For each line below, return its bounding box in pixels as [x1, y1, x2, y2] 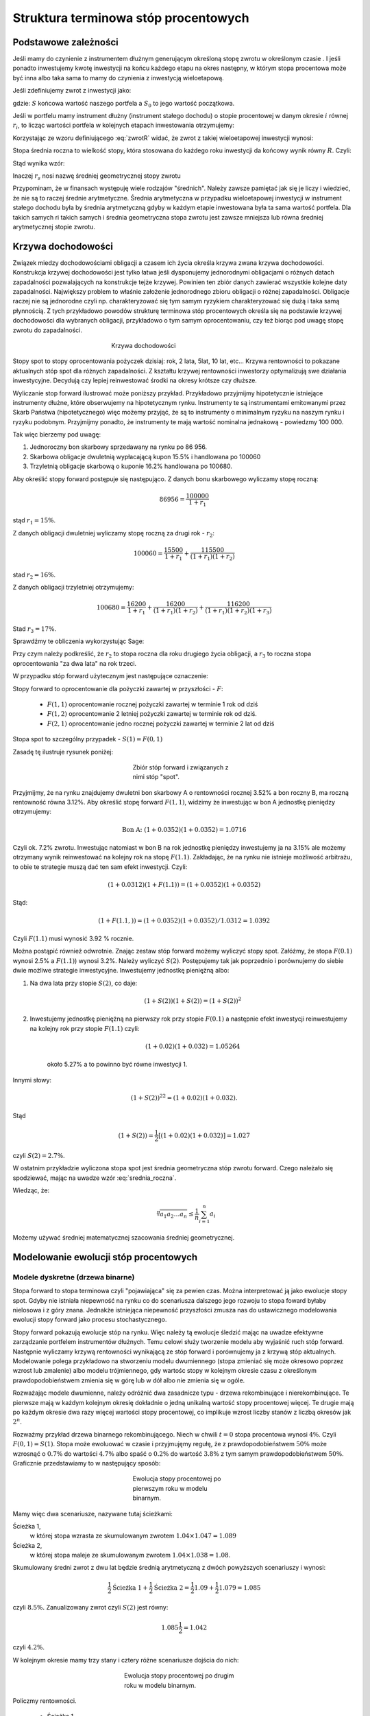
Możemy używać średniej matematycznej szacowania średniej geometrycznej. [12, 1233, 235, 1242]
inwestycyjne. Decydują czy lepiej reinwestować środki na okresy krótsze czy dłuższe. [12, 376, 257, 384]
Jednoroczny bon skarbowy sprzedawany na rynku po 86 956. [29, 443, 208, 451]
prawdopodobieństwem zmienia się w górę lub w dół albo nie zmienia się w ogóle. [12, 1376, 245, 1384]
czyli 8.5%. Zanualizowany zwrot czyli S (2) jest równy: [12, 1603, 169, 1612]
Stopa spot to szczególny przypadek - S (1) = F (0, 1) [12, 735, 163, 743]
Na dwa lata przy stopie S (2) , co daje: [29, 979, 138, 987]
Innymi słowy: [12, 1076, 51, 1084]
